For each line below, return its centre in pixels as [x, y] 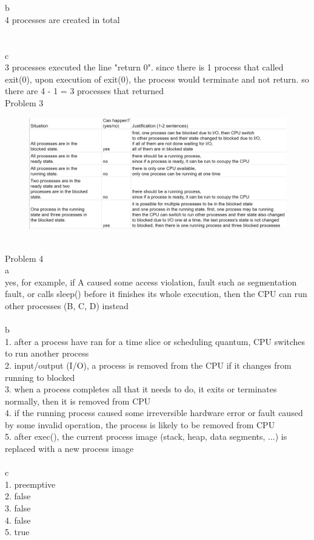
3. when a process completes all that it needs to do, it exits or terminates [141, 389]
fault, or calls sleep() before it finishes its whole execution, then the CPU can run [156, 294]
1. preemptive [30, 484]
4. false [18, 520]
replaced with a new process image [69, 449]
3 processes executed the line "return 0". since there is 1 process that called [144, 67]
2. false [18, 496]
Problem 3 [24, 102]
